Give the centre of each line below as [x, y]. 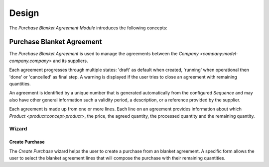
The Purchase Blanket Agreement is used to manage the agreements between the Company [104, 54]
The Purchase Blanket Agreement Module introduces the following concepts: [88, 28]
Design [24, 13]
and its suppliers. [70, 61]
